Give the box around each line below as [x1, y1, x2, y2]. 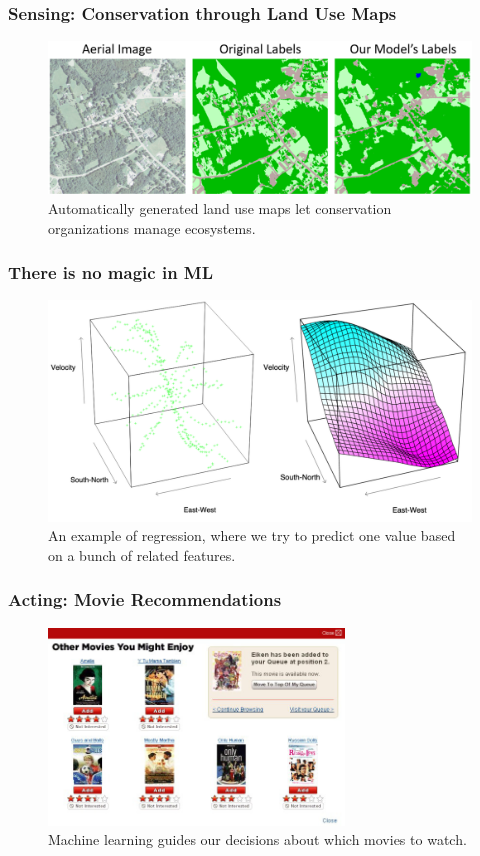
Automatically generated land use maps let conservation [48, 198, 392, 219]
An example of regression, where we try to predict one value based [48, 525, 456, 546]
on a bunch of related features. [48, 544, 236, 565]
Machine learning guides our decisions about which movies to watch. [48, 829, 467, 850]
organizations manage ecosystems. [48, 217, 256, 238]
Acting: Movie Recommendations [8, 587, 282, 612]
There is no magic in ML [8, 260, 214, 285]
